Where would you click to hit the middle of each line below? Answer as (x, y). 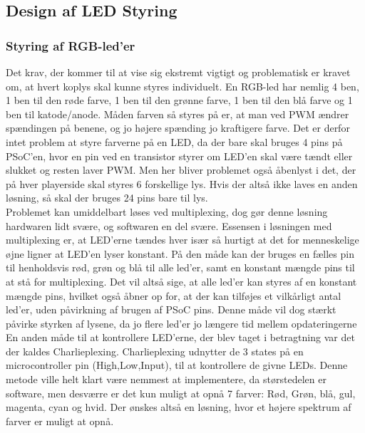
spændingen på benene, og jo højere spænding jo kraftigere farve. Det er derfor (178, 128)
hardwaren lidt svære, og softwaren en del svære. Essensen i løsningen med (169, 225)
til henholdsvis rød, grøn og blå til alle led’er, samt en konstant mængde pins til (180, 267)
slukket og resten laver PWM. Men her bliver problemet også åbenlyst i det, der (181, 170)
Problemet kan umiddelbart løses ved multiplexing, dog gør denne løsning (167, 211)
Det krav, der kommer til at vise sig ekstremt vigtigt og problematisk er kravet (178, 72)
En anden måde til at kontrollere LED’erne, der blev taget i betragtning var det (180, 337)
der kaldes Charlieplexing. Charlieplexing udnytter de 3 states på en (155, 351)
